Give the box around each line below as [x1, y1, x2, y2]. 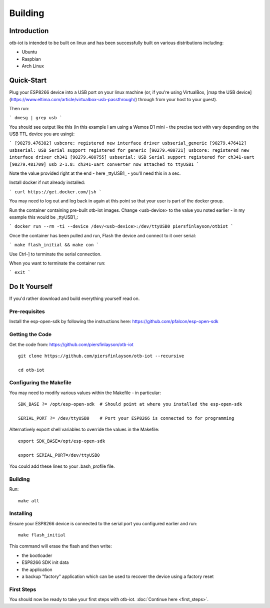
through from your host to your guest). [138, 96, 217, 102]
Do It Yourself [9, 282, 52, 291]
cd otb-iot [18, 367, 45, 373]
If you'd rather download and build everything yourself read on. [9, 295, 140, 301]
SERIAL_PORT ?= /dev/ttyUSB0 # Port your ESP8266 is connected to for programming [18, 416, 234, 421]
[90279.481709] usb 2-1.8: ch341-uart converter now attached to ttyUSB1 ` [9, 161, 199, 167]
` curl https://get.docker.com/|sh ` [9, 189, 102, 195]
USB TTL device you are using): [9, 131, 75, 137]
